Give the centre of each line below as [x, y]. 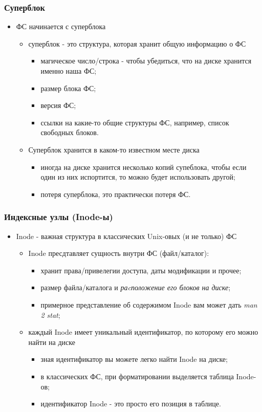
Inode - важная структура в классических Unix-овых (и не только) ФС [126, 236]
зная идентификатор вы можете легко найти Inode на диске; [134, 359]
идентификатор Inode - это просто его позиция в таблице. [131, 404]
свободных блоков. [70, 132]
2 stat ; [50, 315]
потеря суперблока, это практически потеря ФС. [116, 194]
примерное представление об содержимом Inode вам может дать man [149, 304]
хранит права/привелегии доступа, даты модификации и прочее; [141, 270]
